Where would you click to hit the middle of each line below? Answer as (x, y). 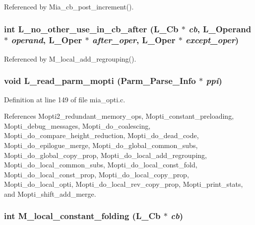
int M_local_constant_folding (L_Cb (82, 216)
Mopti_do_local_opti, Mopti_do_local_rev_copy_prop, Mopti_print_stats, (124, 184)
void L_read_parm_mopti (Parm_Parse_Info (100, 81)
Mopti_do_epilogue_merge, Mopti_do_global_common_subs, (101, 145)
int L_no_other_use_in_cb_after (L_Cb (91, 29)
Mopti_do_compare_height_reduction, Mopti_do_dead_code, (101, 135)
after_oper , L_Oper (134, 40)
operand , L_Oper (47, 40)
